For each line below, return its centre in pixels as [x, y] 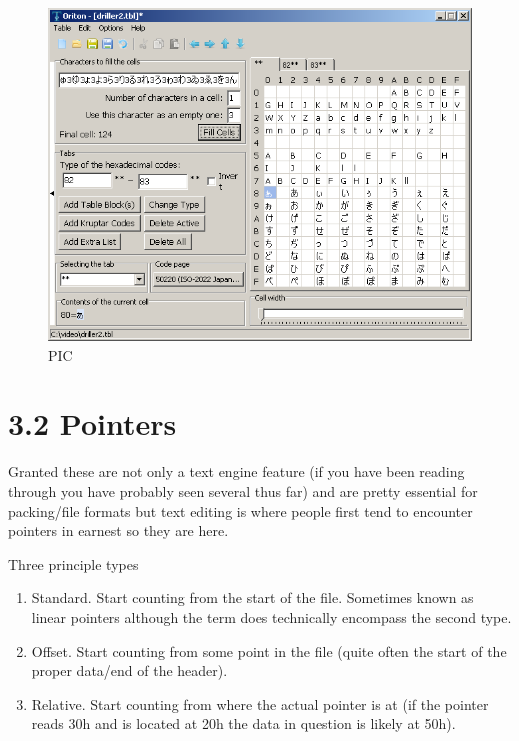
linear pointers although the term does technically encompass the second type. [271, 616]
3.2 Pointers [92, 423]
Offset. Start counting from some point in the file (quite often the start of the [269, 650]
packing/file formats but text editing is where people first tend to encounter [240, 510]
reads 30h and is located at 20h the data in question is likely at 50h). [243, 723]
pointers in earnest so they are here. [118, 530]
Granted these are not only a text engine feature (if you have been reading [236, 471]
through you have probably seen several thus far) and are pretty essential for [243, 491]
